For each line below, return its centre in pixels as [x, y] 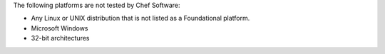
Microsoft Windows [60, 28]
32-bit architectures [60, 38]
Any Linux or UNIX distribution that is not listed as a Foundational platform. [140, 18]
